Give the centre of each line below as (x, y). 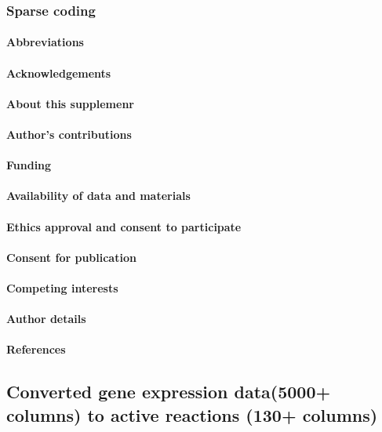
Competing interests (62, 287)
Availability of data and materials (98, 196)
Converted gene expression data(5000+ (169, 392)
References (36, 349)
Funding (29, 165)
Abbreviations (45, 42)
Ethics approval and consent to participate (124, 226)
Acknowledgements (59, 73)
